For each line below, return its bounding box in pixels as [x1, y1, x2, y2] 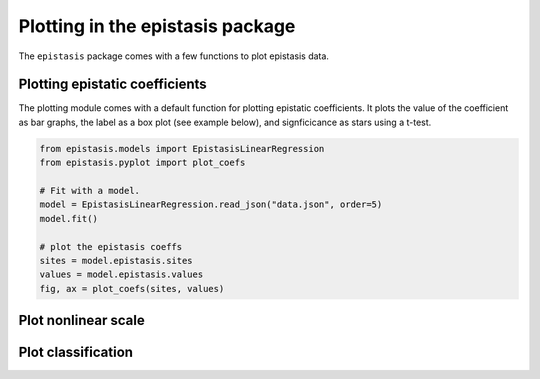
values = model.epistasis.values [39, 269, 204, 280]
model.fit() [39, 213, 99, 224]
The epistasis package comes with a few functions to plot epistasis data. [18, 50, 330, 62]
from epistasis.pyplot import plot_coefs [39, 157, 246, 169]
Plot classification [18, 344, 134, 361]
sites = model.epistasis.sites [39, 255, 194, 266]
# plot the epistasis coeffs [39, 241, 183, 252]
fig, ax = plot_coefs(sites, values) [39, 283, 225, 294]
